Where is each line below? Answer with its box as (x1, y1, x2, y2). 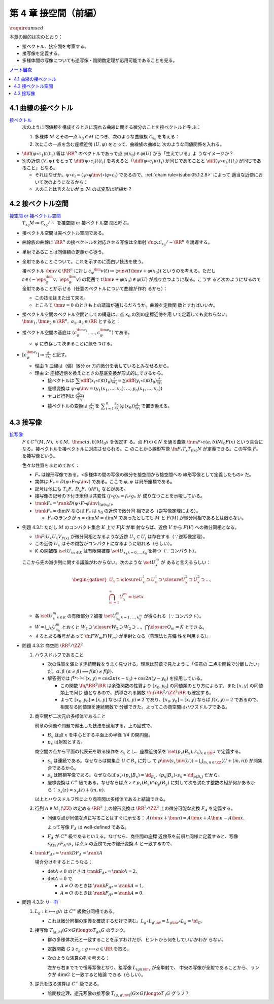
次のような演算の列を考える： (47, 955, 110, 961)
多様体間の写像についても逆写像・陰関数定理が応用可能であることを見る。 (22, 57, 178, 64)
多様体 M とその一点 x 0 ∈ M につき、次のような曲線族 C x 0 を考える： (35, 133, 180, 141)
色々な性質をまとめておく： (22, 462, 80, 468)
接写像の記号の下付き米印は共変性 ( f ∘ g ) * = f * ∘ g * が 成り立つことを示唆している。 (35, 493, 205, 500)
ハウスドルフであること (35, 652, 84, 658)
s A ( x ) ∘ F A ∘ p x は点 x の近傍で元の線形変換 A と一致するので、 (47, 840, 175, 848)
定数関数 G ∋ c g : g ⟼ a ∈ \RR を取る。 (47, 946, 132, 953)
